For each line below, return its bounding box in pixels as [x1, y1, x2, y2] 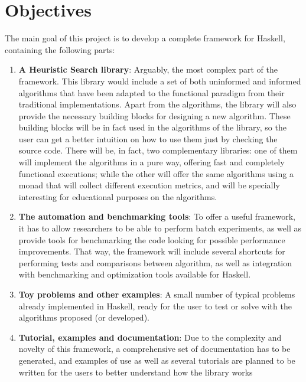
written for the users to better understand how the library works [18, 365, 253, 378]
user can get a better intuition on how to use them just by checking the [18, 132, 278, 145]
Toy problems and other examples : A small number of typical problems [18, 288, 295, 300]
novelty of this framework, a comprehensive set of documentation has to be [18, 342, 291, 355]
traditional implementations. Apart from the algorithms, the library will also [18, 98, 297, 110]
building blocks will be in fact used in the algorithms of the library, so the [18, 121, 287, 133]
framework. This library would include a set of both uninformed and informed [18, 74, 301, 87]
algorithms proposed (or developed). [18, 311, 149, 324]
